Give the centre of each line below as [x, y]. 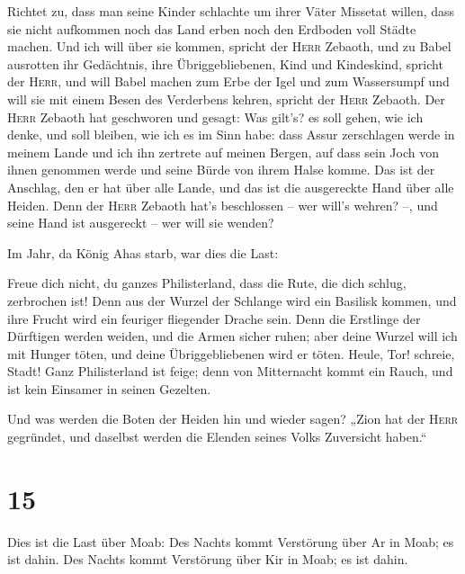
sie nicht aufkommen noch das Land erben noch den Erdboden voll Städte [212, 28]
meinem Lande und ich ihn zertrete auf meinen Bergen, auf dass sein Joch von [224, 152]
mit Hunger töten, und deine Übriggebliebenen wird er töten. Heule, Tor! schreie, [231, 353]
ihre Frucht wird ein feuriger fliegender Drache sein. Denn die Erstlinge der [214, 318]
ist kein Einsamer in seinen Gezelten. [109, 388]
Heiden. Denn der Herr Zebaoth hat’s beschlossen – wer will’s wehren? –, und [223, 205]
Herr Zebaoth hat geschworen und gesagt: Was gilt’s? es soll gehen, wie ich [215, 117]
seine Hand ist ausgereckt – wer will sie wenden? [141, 223]
